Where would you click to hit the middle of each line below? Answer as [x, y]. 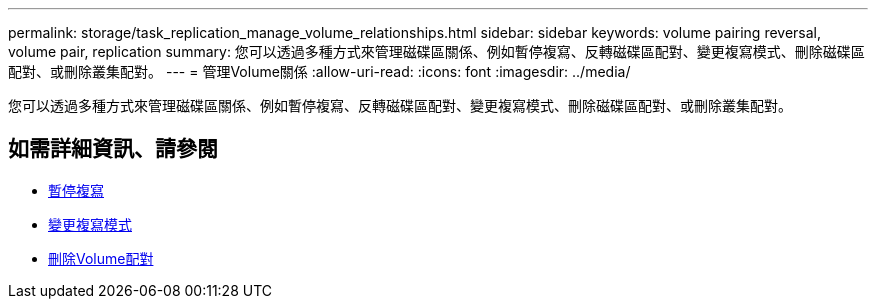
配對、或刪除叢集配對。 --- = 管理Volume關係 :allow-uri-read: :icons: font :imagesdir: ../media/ [319, 71]
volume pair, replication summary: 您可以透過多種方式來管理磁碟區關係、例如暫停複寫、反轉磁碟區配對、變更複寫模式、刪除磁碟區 [436, 51]
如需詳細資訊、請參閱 [113, 149]
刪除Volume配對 [101, 258]
